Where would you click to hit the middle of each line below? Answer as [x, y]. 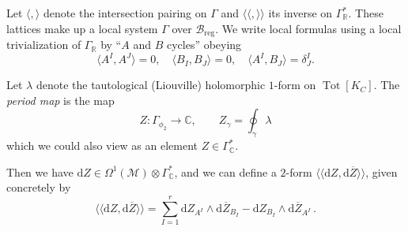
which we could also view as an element [102, 145]
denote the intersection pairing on [125, 13]
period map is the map [60, 100]
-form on [295, 85]
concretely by [39, 187]
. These [366, 13]
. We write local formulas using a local [308, 28]
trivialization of [44, 45]
